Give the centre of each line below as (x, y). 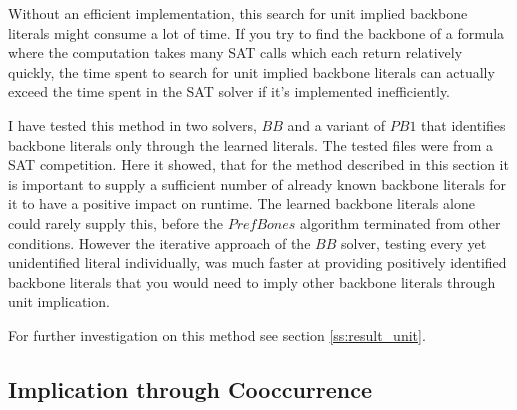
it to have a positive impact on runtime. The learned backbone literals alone (241, 203)
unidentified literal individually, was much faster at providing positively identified (257, 262)
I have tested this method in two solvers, (132, 124)
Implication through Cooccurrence (190, 388)
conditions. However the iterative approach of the (159, 242)
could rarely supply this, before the (115, 222)
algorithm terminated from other (400, 222)
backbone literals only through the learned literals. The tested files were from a (251, 144)
